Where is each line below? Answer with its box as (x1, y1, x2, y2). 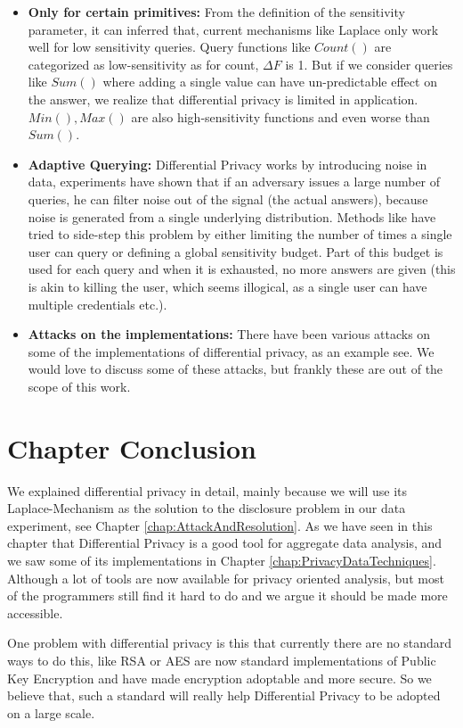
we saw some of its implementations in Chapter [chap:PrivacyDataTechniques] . (7, 550, 436, 569)
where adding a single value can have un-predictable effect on (102, 72, 437, 91)
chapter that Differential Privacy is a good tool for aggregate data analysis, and (7, 534, 443, 552)
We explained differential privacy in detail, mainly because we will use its (7, 481, 408, 500)
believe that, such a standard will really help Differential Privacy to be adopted (7, 686, 441, 705)
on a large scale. (7, 703, 95, 722)
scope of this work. (28, 376, 131, 395)
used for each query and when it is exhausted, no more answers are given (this (28, 260, 456, 278)
